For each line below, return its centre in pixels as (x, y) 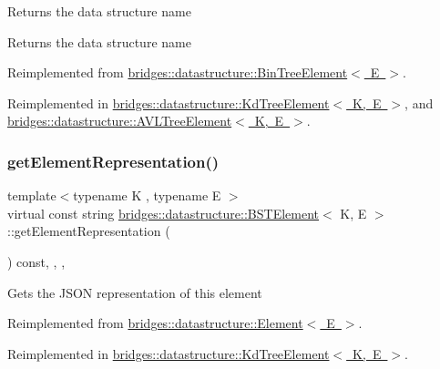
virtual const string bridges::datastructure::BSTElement (163, 213)
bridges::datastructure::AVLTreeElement (120, 121)
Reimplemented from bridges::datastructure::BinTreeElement (178, 72)
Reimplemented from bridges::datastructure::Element (155, 323)
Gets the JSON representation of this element (135, 292)
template (32, 195)
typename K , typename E (147, 195)
